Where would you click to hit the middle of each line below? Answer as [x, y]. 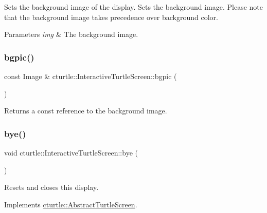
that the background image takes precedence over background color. [111, 17]
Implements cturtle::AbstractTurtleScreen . [71, 204]
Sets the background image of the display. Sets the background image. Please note [134, 7]
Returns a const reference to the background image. [86, 111]
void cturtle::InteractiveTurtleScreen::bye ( [71, 152]
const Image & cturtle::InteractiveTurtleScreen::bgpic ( [91, 76]
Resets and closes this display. [51, 187]
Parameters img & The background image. [71, 34]
